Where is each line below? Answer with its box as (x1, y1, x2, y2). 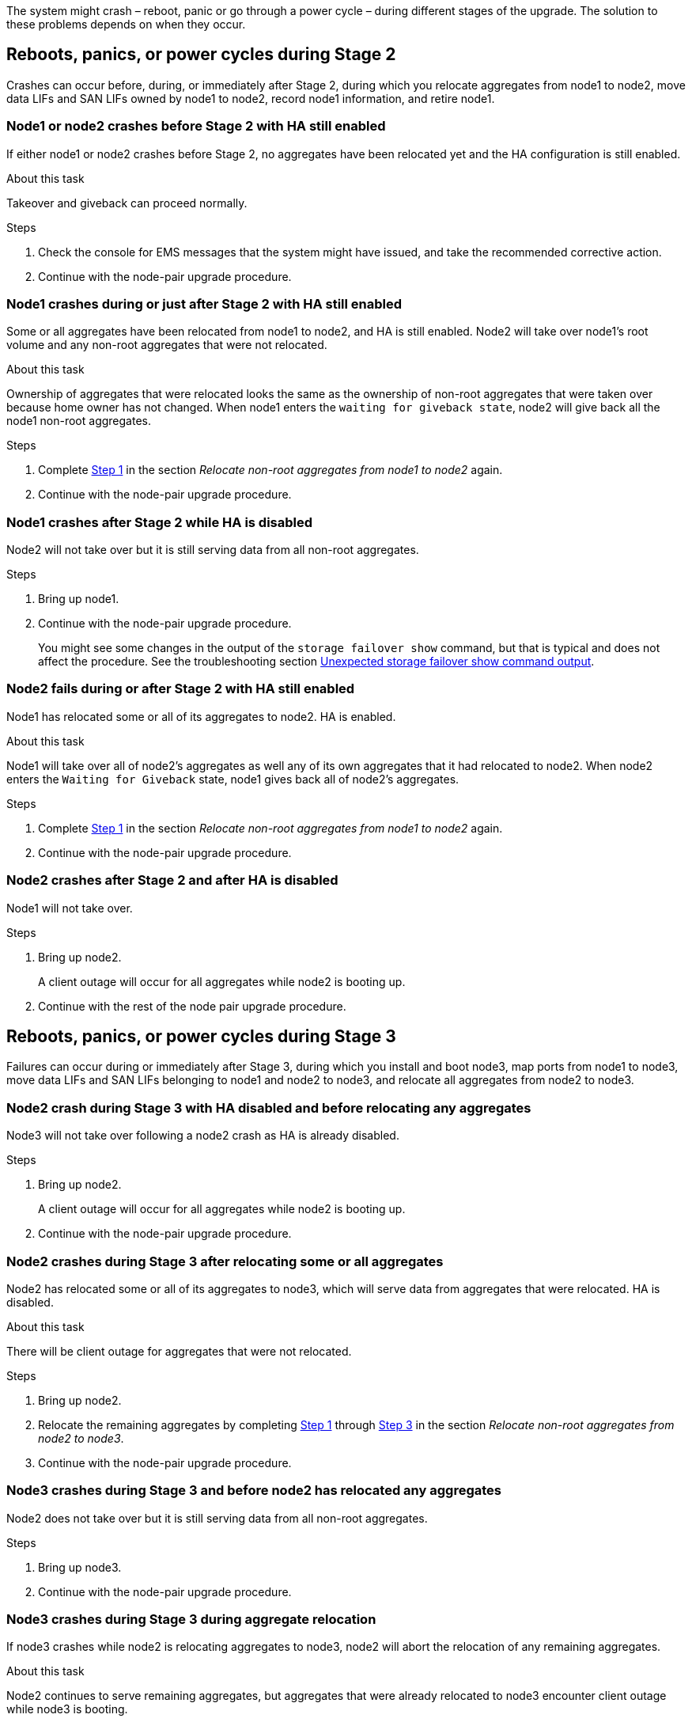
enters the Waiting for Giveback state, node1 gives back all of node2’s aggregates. (6, 772, 459, 786)
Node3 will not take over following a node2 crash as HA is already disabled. (6, 1128, 399, 1143)
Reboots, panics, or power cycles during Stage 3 (6, 1026, 396, 1047)
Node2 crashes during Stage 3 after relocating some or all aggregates (6, 1253, 444, 1269)
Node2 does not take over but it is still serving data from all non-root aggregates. (6, 1511, 428, 1525)
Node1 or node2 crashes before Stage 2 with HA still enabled (6, 118, 386, 135)
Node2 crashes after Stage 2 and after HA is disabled (6, 872, 338, 889)
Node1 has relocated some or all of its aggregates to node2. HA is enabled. (6, 709, 396, 723)
